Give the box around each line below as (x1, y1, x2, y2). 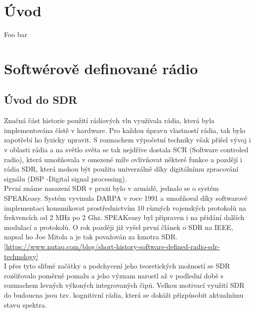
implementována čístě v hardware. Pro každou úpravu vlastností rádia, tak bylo (4, 125, 246, 135)
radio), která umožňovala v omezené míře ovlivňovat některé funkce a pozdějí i (4, 154, 242, 164)
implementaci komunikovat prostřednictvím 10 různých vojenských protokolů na (4, 202, 246, 213)
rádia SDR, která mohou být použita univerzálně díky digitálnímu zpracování (4, 164, 239, 174)
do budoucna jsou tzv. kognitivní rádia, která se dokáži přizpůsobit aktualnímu (4, 289, 244, 300)
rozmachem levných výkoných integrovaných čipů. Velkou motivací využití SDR (4, 280, 245, 290)
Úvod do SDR (4, 92, 78, 107)
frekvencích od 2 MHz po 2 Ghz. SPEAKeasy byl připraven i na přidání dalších (4, 212, 245, 223)
